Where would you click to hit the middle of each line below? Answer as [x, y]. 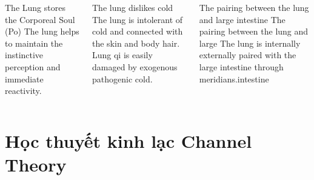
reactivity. [23, 91]
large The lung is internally [250, 43]
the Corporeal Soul [40, 19]
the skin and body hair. [136, 43]
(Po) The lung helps [42, 31]
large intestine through [241, 66]
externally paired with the [248, 55]
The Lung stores [35, 7]
